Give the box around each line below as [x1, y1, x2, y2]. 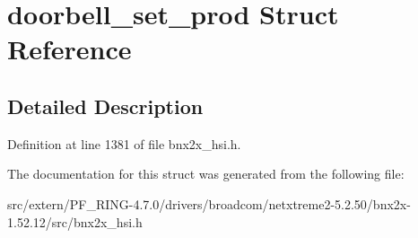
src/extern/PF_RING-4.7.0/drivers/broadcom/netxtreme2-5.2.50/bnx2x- [7, 194, 411, 213]
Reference [7, 31, 132, 67]
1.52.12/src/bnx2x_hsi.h [7, 212, 143, 231]
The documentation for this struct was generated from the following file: [7, 164, 405, 183]
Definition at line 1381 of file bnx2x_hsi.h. [7, 134, 241, 153]
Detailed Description [7, 92, 204, 119]
